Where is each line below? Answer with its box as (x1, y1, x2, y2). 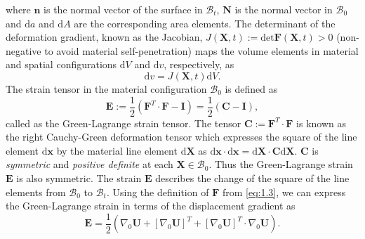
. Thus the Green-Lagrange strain (208, 157, 353, 172)
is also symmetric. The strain (16, 171, 142, 185)
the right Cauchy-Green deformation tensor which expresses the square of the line (6, 129, 357, 144)
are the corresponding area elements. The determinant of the (74, 15, 336, 30)
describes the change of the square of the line (155, 171, 350, 185)
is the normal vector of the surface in (44, 2, 203, 16)
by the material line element (56, 143, 178, 157)
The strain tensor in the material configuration (6, 81, 207, 96)
